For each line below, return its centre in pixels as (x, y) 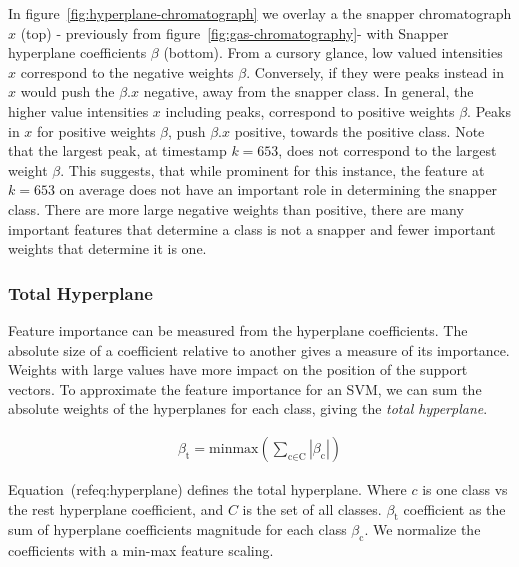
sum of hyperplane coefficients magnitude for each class (177, 529)
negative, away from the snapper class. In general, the (308, 91)
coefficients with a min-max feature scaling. (141, 550)
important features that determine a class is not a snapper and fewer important (252, 228)
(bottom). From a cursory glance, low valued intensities (333, 52)
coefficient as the (454, 508)
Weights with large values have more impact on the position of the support (238, 369)
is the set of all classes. (312, 508)
